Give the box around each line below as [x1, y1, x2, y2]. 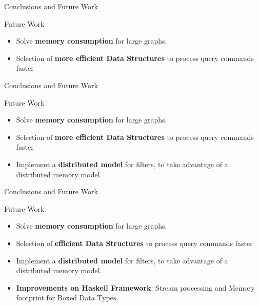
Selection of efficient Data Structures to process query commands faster [16, 237, 253, 248]
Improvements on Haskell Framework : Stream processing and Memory [16, 282, 255, 293]
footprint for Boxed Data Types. [16, 292, 118, 303]
